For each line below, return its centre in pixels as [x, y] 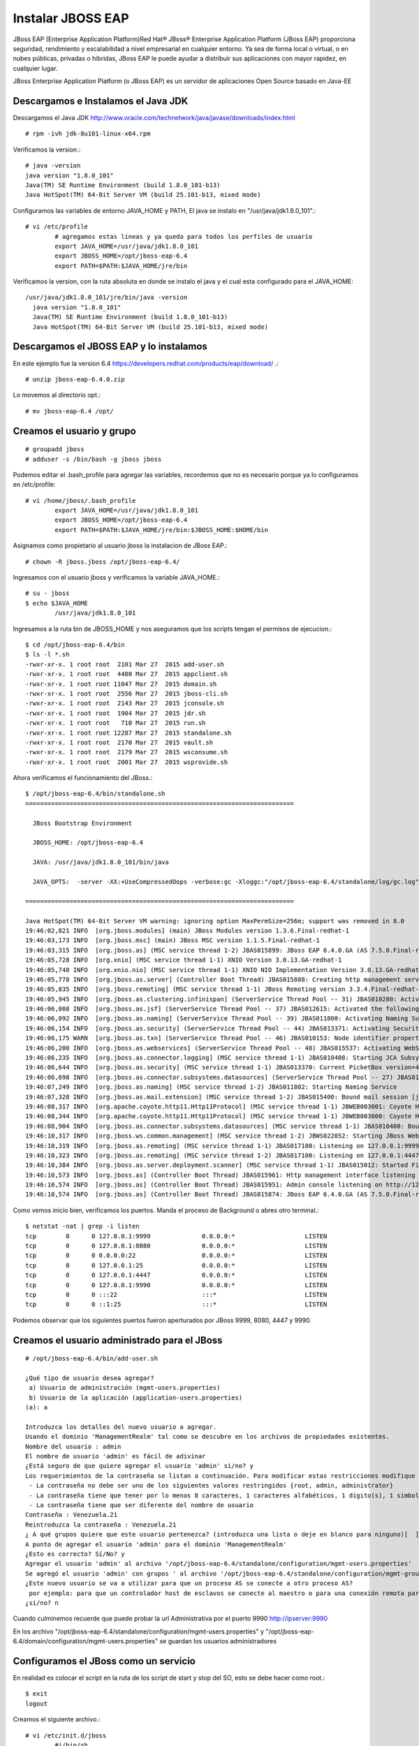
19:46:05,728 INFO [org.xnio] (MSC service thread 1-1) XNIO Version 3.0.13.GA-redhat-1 [184, 960]
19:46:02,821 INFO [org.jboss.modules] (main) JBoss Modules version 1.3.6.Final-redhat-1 [187, 930]
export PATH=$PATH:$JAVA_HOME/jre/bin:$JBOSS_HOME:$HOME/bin [162, 530]
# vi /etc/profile [57, 227]
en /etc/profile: [34, 485]
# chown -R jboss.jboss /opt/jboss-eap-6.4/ [103, 562]
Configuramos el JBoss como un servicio [104, 1661]
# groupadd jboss [55, 449]
